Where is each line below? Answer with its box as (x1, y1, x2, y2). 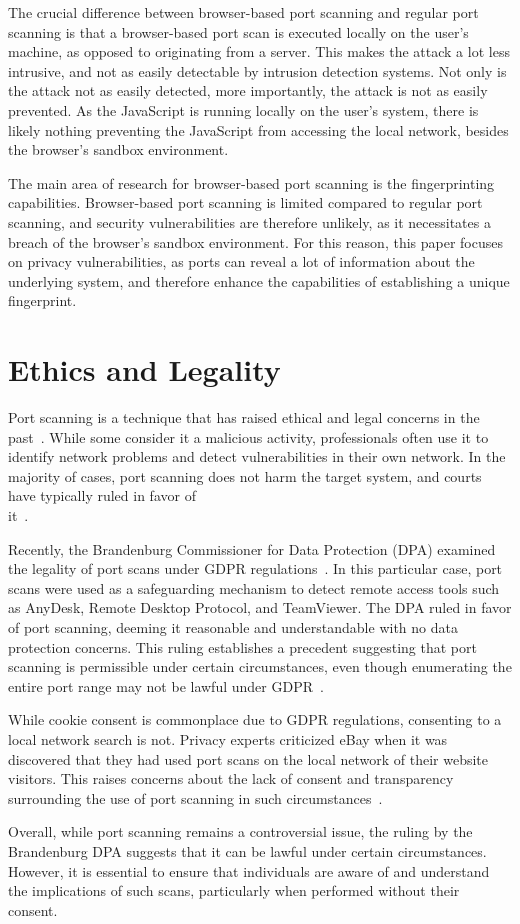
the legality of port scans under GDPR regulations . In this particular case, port (8, 558, 503, 579)
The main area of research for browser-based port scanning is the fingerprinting (8, 172, 495, 193)
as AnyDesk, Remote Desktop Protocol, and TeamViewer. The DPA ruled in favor (8, 597, 512, 618)
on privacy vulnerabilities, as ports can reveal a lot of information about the (8, 251, 475, 272)
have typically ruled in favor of (8, 485, 196, 506)
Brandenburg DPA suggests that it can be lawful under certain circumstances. (8, 840, 487, 861)
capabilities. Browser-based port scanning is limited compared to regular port (8, 192, 483, 213)
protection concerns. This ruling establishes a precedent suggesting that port (8, 636, 477, 657)
